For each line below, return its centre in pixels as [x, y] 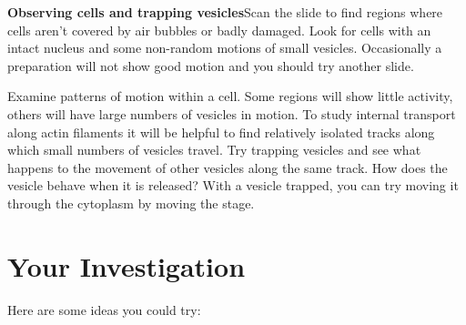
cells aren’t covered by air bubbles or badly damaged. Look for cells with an [219, 30]
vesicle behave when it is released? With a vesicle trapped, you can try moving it [233, 185]
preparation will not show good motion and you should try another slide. [211, 65]
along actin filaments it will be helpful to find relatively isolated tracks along [221, 132]
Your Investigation [127, 265]
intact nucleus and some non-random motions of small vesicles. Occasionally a [225, 48]
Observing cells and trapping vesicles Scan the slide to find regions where [225, 12]
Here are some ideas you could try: [104, 309]
